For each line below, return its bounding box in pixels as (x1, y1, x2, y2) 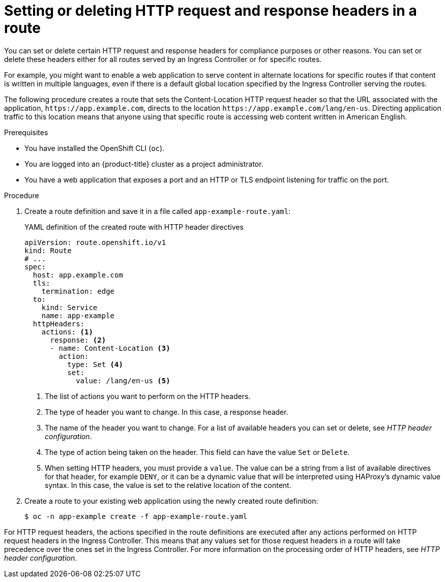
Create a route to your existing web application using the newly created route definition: (24, 496, 318, 505)
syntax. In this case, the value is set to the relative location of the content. (45, 480, 291, 489)
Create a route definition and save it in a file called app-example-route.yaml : (24, 206, 291, 216)
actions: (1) (41, 327, 93, 336)
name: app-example (41, 311, 115, 320)
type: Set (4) (67, 360, 123, 369)
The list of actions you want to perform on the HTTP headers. (45, 391, 251, 401)
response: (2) (50, 335, 106, 344)
